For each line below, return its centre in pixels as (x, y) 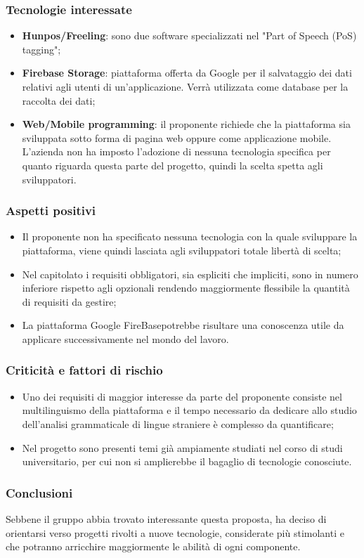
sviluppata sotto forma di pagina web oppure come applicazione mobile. (177, 137)
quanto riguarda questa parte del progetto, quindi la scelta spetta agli (173, 165)
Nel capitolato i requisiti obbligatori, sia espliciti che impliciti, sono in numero (190, 274)
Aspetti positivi (51, 210)
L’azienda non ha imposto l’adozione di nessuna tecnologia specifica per (176, 151)
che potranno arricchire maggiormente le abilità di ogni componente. (153, 546)
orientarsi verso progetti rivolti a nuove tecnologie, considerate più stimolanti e (175, 532)
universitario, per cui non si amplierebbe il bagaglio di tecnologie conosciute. (187, 461)
